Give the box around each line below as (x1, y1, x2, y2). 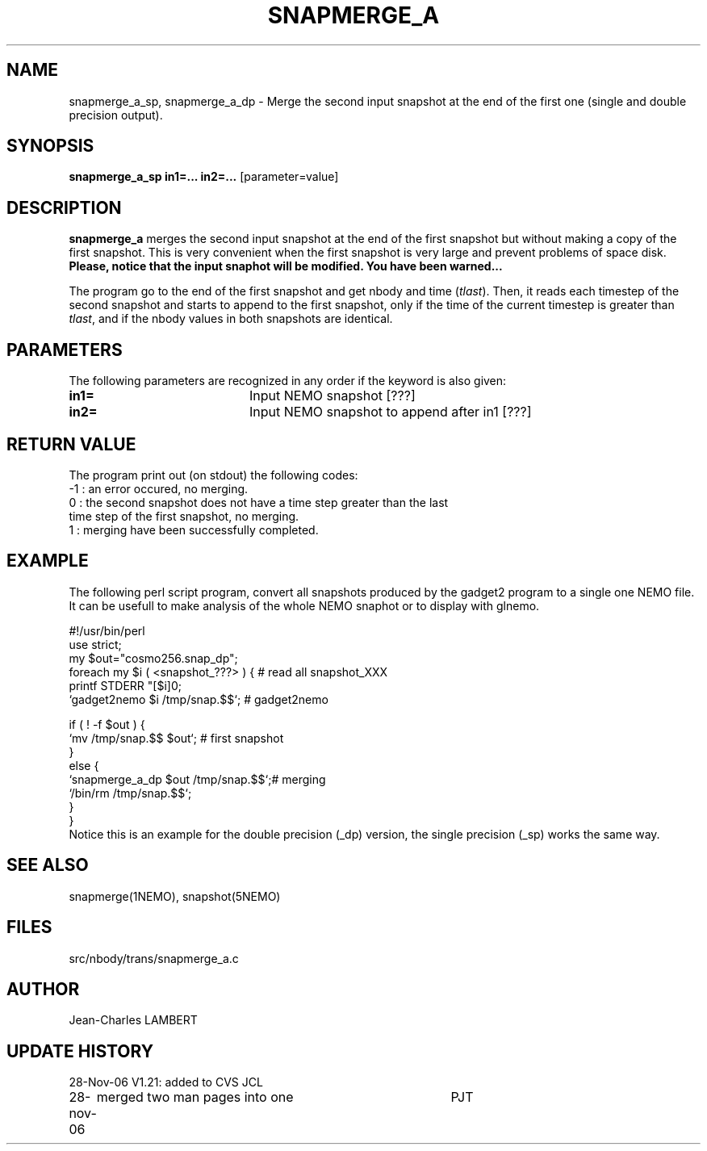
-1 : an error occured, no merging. (69, 481, 249, 496)
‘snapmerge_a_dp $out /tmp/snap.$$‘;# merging (69, 772, 326, 786)
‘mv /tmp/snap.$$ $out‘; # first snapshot (69, 730, 284, 745)
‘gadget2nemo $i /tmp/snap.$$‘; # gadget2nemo (69, 692, 328, 706)
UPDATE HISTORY (6, 1040, 154, 1061)
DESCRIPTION (6, 197, 122, 218)
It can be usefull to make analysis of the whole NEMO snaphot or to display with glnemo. (69, 598, 540, 613)
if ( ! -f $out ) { (69, 717, 145, 731)
